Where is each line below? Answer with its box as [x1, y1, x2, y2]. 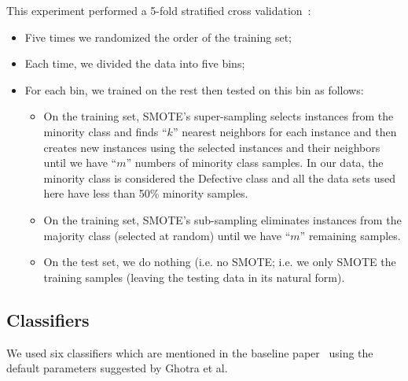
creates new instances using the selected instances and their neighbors [43, 139, 380, 155]
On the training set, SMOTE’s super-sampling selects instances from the [43, 108, 394, 124]
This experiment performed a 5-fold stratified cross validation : [6, 2, 311, 18]
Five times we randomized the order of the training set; [24, 28, 292, 45]
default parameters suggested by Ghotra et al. [6, 360, 228, 376]
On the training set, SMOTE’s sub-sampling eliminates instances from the [43, 211, 402, 227]
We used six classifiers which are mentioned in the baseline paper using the [6, 344, 373, 361]
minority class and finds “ [43, 123, 167, 139]
